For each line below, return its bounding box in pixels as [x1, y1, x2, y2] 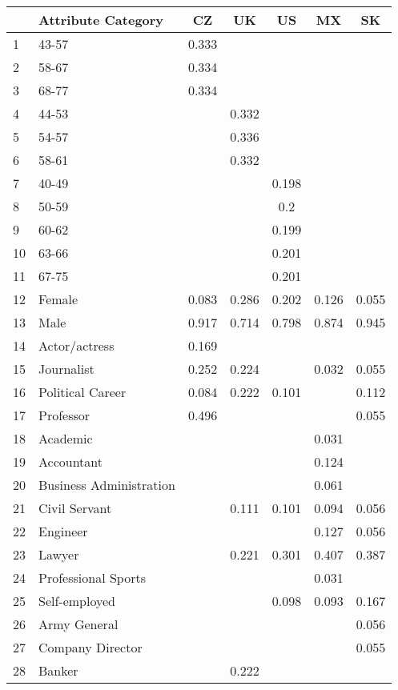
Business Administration [38, 475, 175, 494]
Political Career [38, 383, 127, 401]
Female [38, 290, 78, 308]
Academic [38, 429, 93, 447]
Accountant [38, 452, 103, 471]
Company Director [38, 638, 143, 656]
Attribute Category [38, 10, 164, 29]
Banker [38, 661, 78, 680]
